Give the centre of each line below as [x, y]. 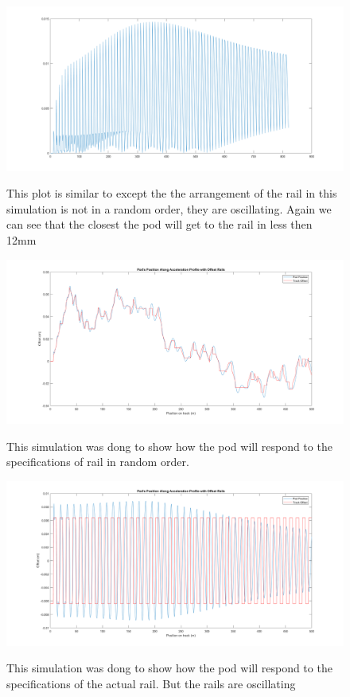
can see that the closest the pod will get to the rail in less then [159, 224]
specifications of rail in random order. [98, 462]
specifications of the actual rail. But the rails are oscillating [151, 683]
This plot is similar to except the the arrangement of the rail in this [172, 193]
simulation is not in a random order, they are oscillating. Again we [169, 208]
